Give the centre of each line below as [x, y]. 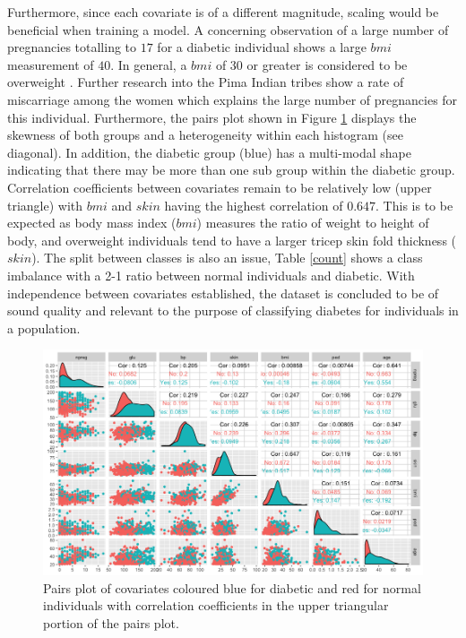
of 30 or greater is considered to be [311, 64]
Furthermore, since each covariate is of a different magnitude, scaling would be [223, 12]
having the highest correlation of [254, 205]
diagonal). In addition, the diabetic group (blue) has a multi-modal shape [209, 152]
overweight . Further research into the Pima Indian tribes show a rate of [206, 82]
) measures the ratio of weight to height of [313, 223]
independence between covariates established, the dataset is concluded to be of [223, 293]
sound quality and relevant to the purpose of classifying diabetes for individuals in [233, 310]
